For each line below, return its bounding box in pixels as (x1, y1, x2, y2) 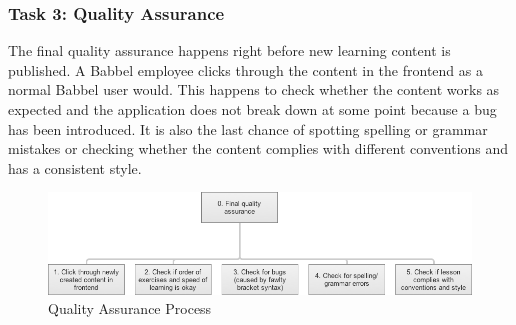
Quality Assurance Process (48, 298, 212, 319)
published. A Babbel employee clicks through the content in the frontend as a (8, 59, 483, 80)
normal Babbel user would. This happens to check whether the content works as (8, 79, 500, 100)
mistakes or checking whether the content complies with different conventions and (8, 138, 509, 159)
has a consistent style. (8, 157, 142, 178)
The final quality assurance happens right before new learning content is (8, 40, 451, 61)
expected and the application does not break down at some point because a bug (8, 99, 497, 119)
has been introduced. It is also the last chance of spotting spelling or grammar (8, 118, 488, 139)
